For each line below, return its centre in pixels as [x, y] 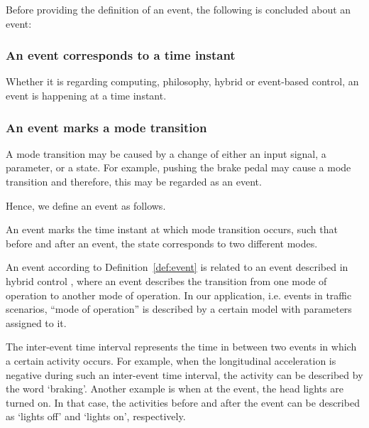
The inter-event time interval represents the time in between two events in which [181, 347]
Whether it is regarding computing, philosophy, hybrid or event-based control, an [182, 81]
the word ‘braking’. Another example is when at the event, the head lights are [175, 389]
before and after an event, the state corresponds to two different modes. [162, 243]
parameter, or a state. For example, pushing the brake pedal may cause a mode [178, 167]
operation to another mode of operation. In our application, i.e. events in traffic [179, 295]
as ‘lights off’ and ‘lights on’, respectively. [96, 416]
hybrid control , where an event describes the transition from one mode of [166, 280]
